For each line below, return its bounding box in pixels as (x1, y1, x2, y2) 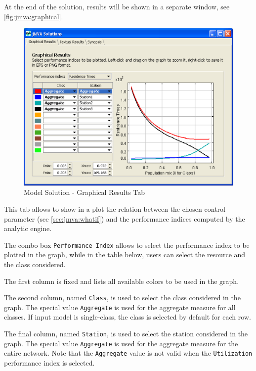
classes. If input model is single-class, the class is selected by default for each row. (4, 312, 251, 322)
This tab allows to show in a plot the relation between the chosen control (4, 203, 225, 214)
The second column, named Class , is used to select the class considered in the (4, 292, 241, 303)
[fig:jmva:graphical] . (4, 11, 63, 21)
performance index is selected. (4, 358, 95, 368)
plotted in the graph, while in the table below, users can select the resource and (4, 249, 246, 260)
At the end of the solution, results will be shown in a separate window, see (4, 1, 230, 11)
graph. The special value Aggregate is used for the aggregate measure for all (4, 302, 236, 312)
